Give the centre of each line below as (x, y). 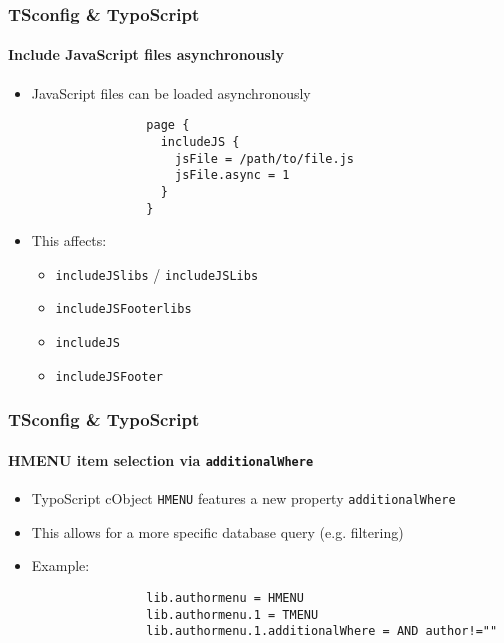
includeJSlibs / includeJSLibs (157, 273)
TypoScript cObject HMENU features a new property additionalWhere (243, 498)
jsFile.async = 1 (232, 175)
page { (168, 125)
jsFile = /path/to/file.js (264, 158)
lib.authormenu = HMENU (225, 597)
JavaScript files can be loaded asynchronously (171, 92)
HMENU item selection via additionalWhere (161, 459)
